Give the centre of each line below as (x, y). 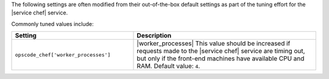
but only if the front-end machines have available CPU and (221, 58)
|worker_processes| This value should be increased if (214, 43)
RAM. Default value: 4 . (168, 66)
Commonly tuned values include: (52, 24)
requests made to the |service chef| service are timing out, (221, 51)
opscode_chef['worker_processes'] (63, 55)
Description (154, 36)
